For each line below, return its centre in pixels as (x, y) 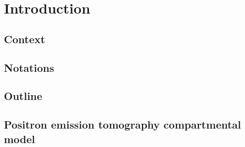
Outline (23, 96)
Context (25, 39)
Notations (29, 67)
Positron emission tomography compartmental (122, 124)
